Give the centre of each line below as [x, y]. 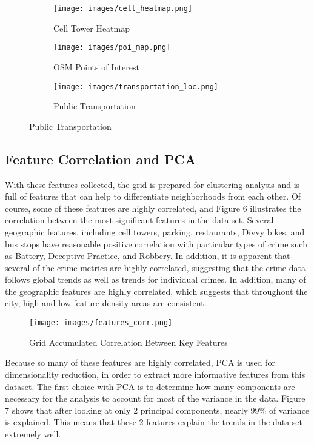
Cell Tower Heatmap [92, 28]
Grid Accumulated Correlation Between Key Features [129, 342]
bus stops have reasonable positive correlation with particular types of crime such [156, 244]
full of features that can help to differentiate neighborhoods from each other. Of [153, 196]
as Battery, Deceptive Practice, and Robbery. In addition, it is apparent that [148, 256]
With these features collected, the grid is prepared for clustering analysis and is [152, 184]
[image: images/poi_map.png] [112, 48]
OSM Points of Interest [96, 66]
